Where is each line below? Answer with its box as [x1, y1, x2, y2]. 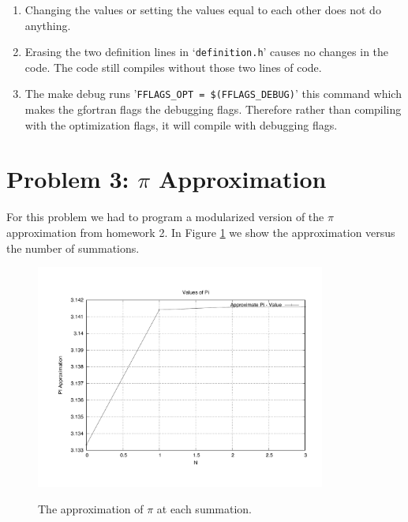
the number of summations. [6, 239, 140, 256]
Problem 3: [6, 163, 129, 195]
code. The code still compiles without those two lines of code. [24, 58, 322, 75]
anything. [24, 17, 71, 33]
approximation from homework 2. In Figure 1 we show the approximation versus [6, 224, 395, 240]
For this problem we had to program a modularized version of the [6, 208, 324, 225]
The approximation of [38, 501, 144, 517]
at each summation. [156, 501, 253, 517]
